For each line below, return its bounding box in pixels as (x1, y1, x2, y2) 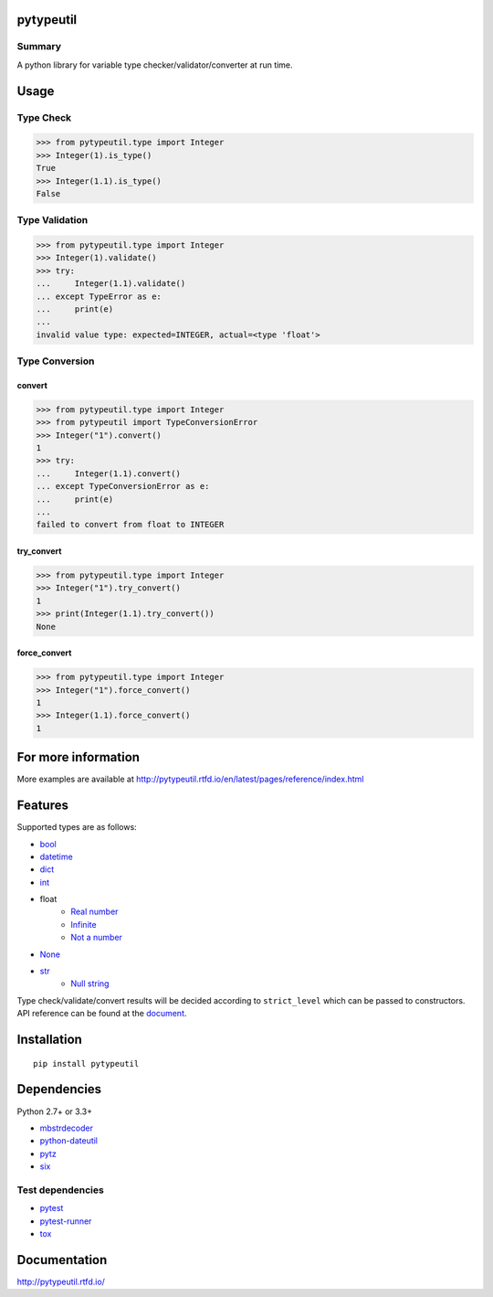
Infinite (70, 919, 97, 930)
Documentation (16, 1252, 108, 1268)
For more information (16, 749, 141, 765)
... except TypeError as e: (36, 291, 162, 302)
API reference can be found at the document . (16, 1008, 187, 1019)
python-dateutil (39, 1135, 99, 1146)
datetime (39, 851, 73, 862)
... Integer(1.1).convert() (36, 468, 182, 479)
